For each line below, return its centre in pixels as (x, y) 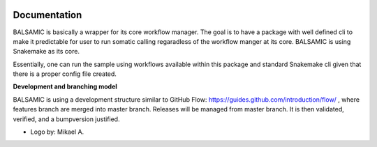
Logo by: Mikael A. (57, 132)
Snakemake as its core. (46, 52)
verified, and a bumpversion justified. (66, 119)
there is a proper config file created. (65, 74)
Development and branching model (65, 86)
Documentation (47, 15)
